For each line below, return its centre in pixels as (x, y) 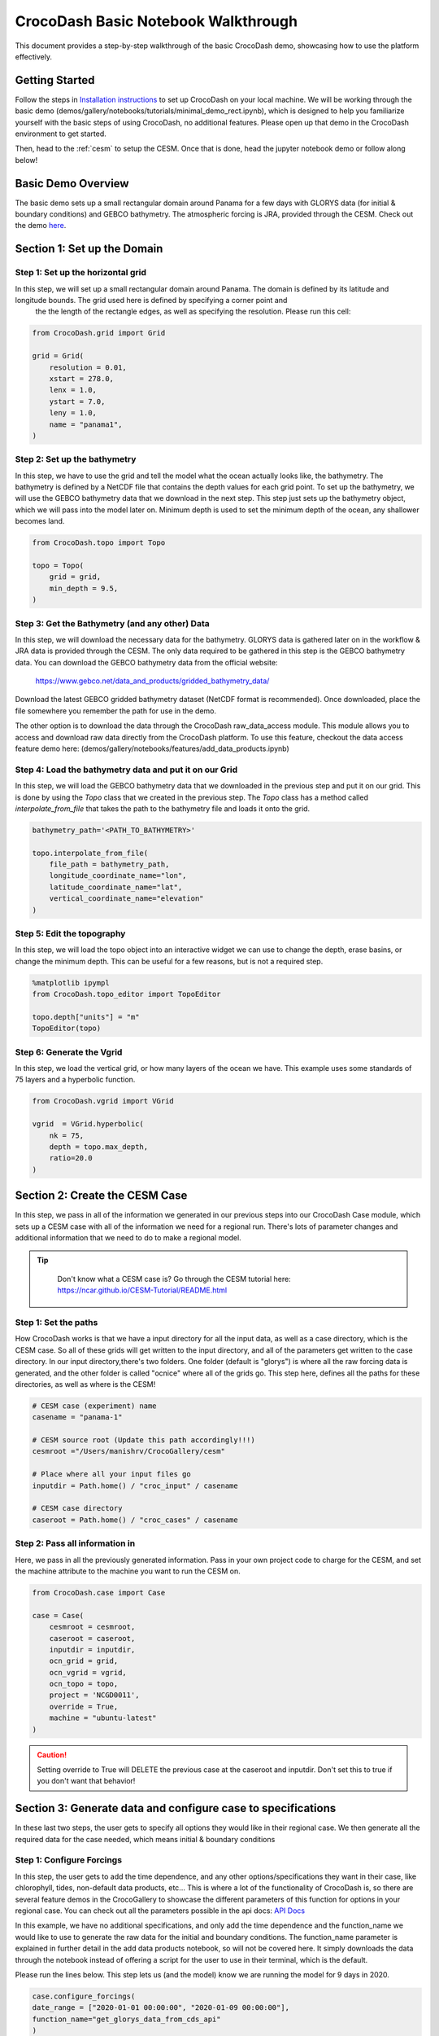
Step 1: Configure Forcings (68, 1860)
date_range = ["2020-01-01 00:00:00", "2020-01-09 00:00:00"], (161, 2008)
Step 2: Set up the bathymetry (76, 459)
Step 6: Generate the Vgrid (69, 1052)
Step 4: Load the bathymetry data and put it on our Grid (126, 770)
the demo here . (41, 226)
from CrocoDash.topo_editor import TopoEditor (126, 994)
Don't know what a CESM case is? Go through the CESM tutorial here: (174, 1279)
